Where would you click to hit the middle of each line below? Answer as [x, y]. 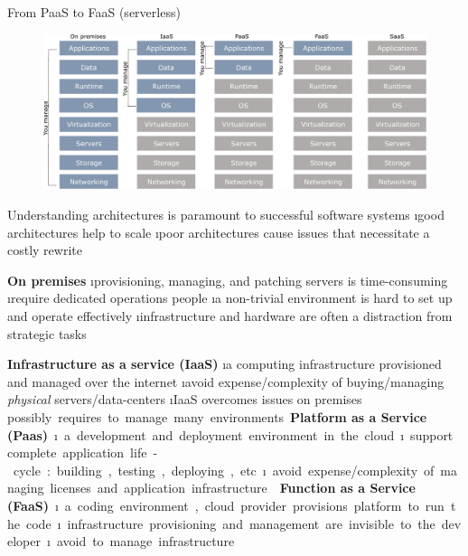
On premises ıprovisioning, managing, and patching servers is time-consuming [228, 280]
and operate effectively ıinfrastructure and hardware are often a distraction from [230, 315]
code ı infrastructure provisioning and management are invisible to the [230, 523]
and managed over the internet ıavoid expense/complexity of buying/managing [226, 381]
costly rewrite [45, 250]
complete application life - [83, 452]
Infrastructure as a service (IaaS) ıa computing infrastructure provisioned [225, 364]
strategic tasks [47, 333]
